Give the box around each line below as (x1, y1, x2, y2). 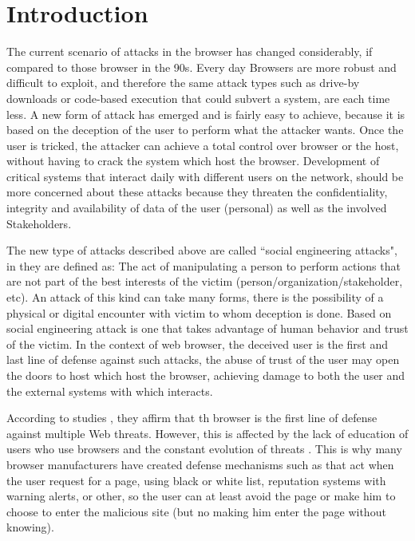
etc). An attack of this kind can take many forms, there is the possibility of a (6, 289, 384, 306)
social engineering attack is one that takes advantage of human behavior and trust (6, 320, 409, 337)
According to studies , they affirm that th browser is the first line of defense (6, 409, 377, 426)
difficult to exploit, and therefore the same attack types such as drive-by (6, 74, 360, 91)
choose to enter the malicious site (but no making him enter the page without (6, 503, 386, 519)
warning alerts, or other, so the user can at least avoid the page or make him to (6, 488, 396, 504)
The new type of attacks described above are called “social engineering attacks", (6, 242, 397, 259)
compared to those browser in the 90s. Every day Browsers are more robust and (6, 58, 397, 75)
